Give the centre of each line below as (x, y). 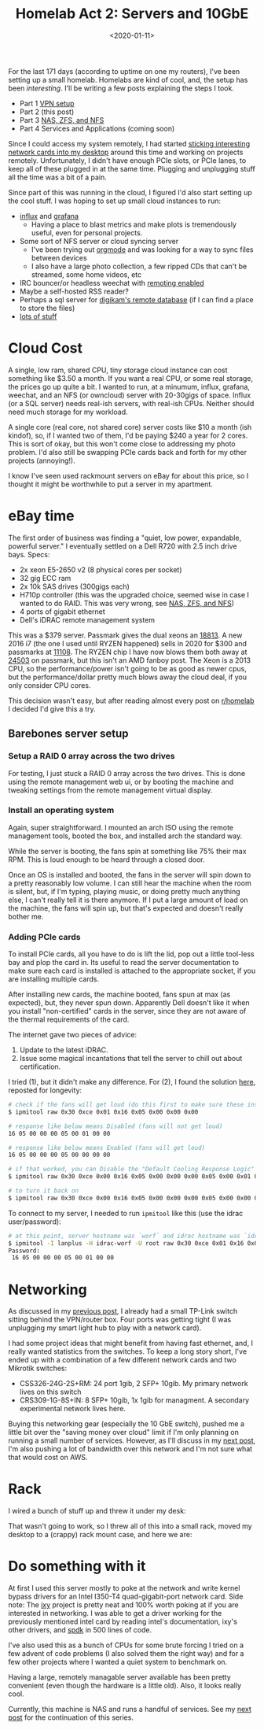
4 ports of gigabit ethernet (62, 612)
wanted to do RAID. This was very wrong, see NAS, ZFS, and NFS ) (126, 603)
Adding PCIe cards (44, 937)
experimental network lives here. (72, 1409)
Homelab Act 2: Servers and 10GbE (132, 14)
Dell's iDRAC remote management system (87, 619)
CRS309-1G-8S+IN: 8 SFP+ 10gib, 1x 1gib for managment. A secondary (134, 1400)
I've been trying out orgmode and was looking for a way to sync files (142, 250)
